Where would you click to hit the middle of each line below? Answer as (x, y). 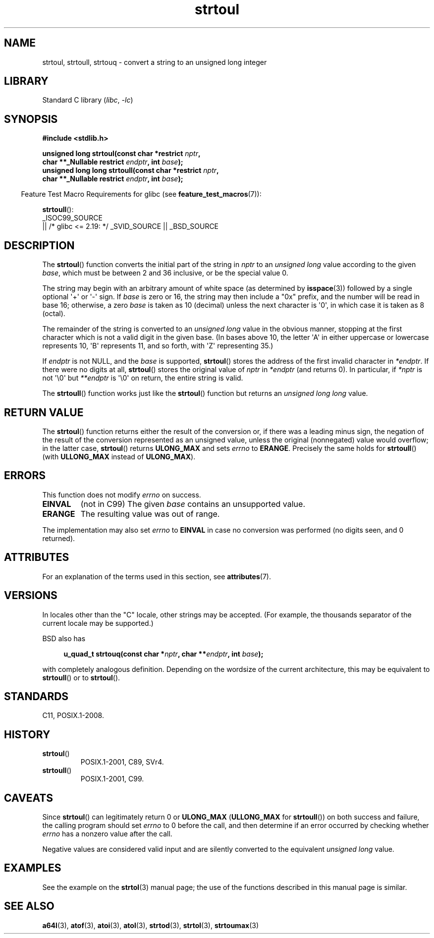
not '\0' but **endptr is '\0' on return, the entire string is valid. (143, 378)
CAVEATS (28, 798)
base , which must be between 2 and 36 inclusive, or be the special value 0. (165, 273)
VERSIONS (31, 596)
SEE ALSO (29, 906)
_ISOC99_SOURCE (72, 218)
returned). (59, 538)
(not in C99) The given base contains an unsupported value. (193, 504)
